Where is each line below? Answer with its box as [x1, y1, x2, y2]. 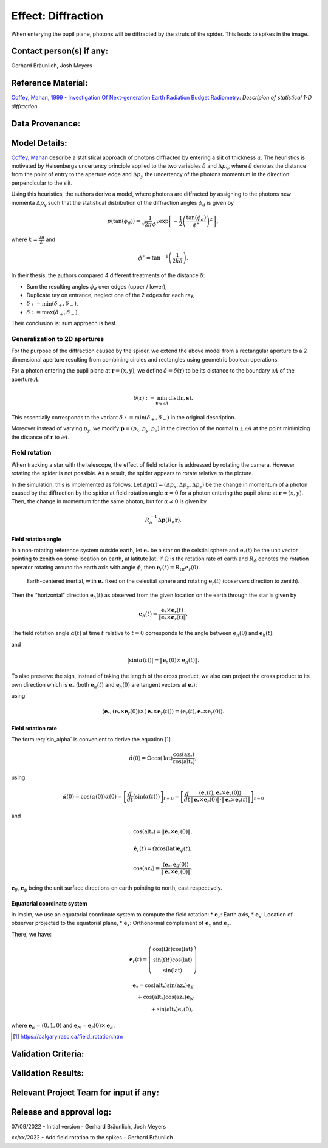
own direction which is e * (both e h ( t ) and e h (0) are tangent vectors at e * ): [11, 681, 197, 690]
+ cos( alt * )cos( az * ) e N [137, 994, 194, 1002]
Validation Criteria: [11, 1048, 84, 1059]
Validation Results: [11, 1068, 84, 1078]
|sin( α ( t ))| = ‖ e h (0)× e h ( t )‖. [127, 656, 200, 665]
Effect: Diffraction [11, 9, 104, 22]
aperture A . [11, 376, 41, 383]
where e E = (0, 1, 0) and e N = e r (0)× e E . [11, 1022, 115, 1030]
